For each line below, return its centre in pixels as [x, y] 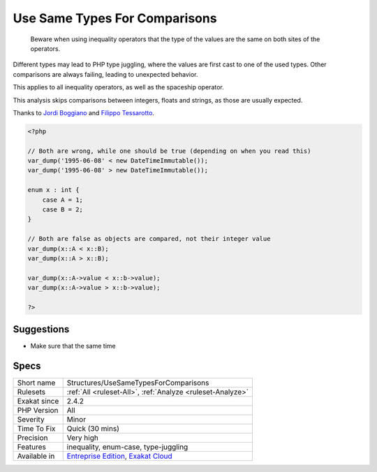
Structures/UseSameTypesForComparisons [138, 383]
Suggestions [41, 329]
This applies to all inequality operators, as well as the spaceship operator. [119, 87]
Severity [31, 420]
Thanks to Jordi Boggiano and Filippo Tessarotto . [84, 112]
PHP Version [38, 411]
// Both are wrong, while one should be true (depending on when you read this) [169, 151]
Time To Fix [36, 429]
